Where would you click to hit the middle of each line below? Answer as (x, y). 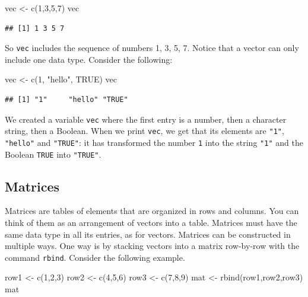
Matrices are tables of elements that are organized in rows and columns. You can (152, 211)
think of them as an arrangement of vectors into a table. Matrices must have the (151, 223)
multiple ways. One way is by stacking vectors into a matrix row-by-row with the (152, 246)
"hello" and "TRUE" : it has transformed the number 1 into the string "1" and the (154, 142)
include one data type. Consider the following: (89, 59)
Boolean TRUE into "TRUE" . (53, 154)
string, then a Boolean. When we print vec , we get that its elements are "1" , (145, 131)
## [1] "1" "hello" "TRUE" (66, 100)
